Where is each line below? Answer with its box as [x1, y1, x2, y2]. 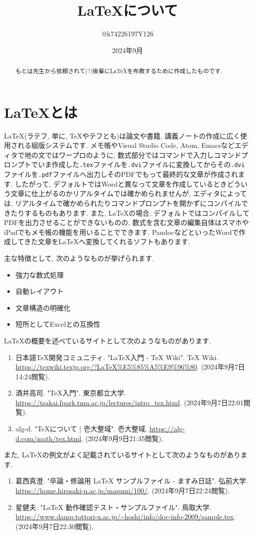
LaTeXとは [4, 102, 77, 122]
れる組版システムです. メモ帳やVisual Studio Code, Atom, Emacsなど [17, 140, 235, 150]
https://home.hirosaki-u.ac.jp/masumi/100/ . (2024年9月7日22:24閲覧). [15, 485, 230, 496]
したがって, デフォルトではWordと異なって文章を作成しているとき [15, 178, 227, 189]
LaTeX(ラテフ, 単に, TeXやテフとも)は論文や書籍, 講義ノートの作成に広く [4, 130, 240, 141]
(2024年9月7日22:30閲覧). [15, 521, 94, 531]
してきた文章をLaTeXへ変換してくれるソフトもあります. [10, 236, 190, 247]
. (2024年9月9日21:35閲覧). [81, 433, 163, 443]
